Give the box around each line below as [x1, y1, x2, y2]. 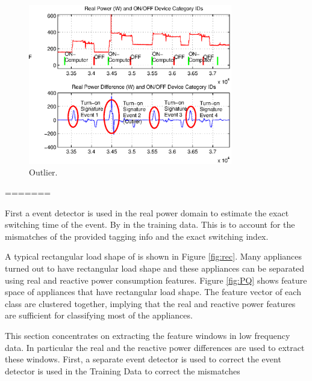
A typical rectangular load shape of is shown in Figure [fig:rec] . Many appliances [5, 250, 302, 263]
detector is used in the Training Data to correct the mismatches [5, 364, 240, 377]
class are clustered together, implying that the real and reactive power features [5, 297, 296, 309]
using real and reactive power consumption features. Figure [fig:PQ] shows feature [5, 273, 307, 286]
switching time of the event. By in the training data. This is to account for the [5, 218, 295, 231]
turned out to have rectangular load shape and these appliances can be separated [5, 261, 305, 274]
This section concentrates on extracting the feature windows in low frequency [5, 329, 290, 341]
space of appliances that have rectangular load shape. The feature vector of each [5, 285, 301, 298]
